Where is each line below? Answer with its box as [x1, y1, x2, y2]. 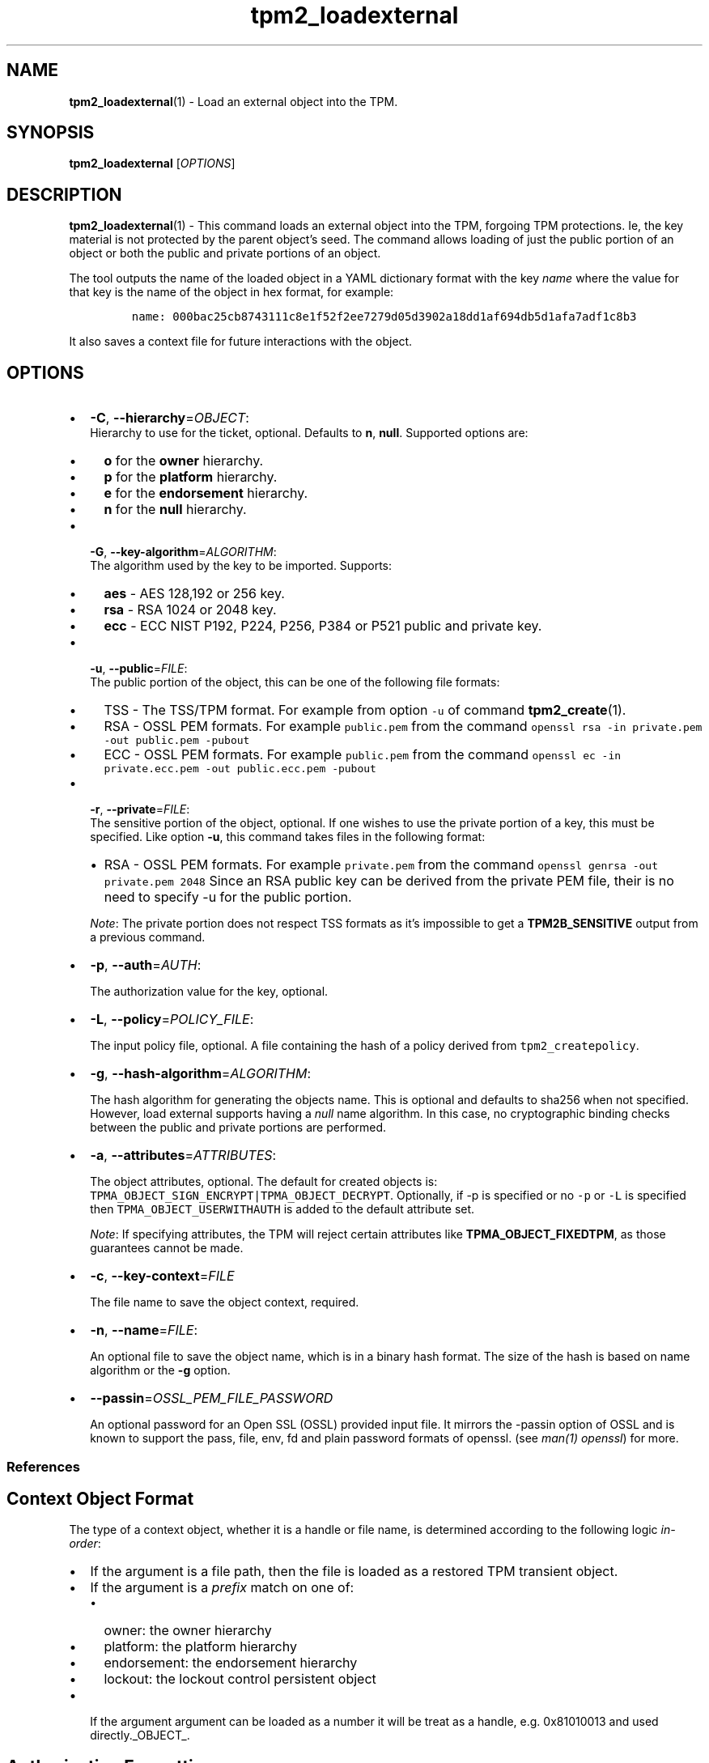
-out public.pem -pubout [104, 734, 250, 747]
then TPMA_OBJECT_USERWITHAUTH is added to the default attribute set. [90, 1202, 475, 1217]
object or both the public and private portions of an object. [69, 246, 381, 261]
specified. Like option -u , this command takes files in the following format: [90, 830, 486, 844]
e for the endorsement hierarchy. [104, 485, 308, 502]
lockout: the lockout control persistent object [104, 1671, 376, 1688]
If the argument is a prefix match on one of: [90, 1579, 354, 1596]
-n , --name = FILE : [90, 1322, 198, 1339]
